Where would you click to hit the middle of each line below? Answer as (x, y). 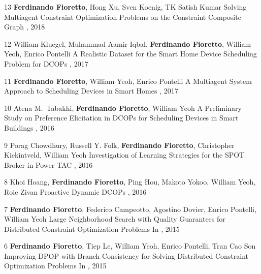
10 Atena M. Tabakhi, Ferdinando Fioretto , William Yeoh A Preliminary (123, 108)
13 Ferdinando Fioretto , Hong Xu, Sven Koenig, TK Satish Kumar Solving (125, 7)
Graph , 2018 (25, 27)
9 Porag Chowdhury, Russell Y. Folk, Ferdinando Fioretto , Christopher (119, 145)
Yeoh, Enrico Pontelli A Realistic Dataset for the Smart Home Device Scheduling (130, 54)
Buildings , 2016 (29, 127)
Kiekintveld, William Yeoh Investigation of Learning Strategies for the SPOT (124, 155)
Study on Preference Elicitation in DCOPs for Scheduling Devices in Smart (121, 118)
